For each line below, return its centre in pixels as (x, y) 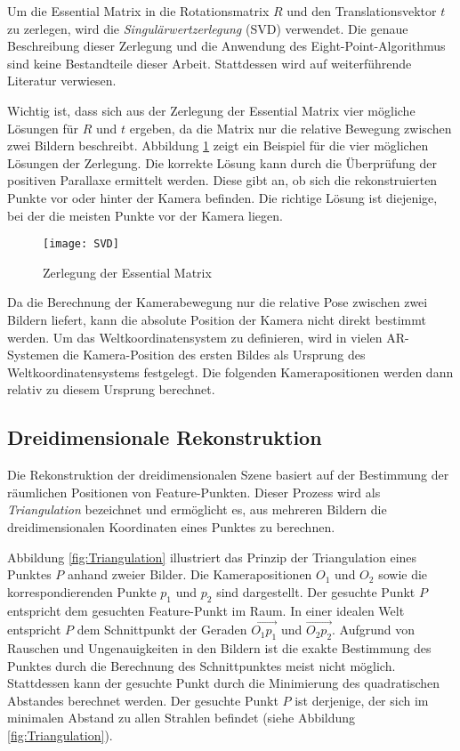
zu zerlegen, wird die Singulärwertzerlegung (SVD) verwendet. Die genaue (208, 28)
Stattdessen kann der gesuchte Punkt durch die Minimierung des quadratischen (224, 683)
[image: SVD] (81, 244)
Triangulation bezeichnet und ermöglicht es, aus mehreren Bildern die (197, 509)
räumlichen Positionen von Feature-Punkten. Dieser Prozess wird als (194, 492)
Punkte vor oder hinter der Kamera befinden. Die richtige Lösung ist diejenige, (222, 197)
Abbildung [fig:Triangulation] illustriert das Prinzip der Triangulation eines (212, 557)
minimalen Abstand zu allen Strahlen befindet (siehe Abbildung (182, 718)
